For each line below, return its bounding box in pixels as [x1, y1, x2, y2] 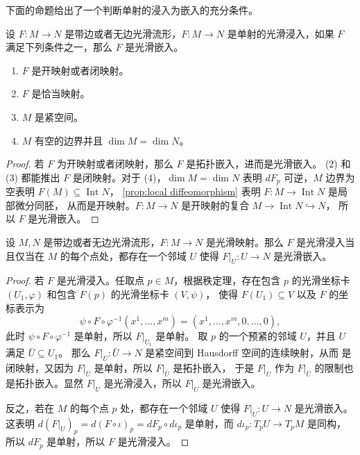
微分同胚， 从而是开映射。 [15, 197, 135, 212]
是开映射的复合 [181, 197, 250, 212]
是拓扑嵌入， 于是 [173, 361, 255, 375]
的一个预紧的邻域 [218, 329, 297, 343]
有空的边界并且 [35, 133, 103, 147]
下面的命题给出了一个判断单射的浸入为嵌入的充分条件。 [6, 3, 258, 17]
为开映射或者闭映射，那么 [56, 156, 173, 171]
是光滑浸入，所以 [103, 375, 182, 390]
